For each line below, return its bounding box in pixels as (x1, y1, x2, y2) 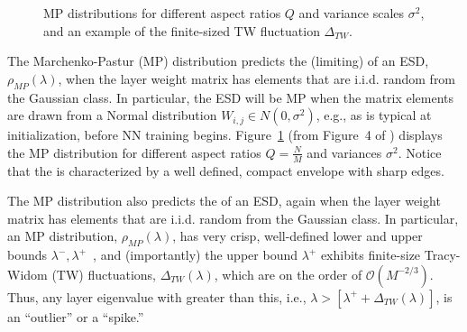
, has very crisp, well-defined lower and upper (172, 226, 423, 245)
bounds (7, 245, 48, 264)
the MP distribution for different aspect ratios (7, 143, 261, 161)
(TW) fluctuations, (51, 264, 156, 283)
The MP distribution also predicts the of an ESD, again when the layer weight (7, 191, 441, 210)
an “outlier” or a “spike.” (7, 307, 144, 326)
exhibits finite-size (320, 245, 421, 264)
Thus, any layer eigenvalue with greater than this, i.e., (7, 287, 307, 306)
